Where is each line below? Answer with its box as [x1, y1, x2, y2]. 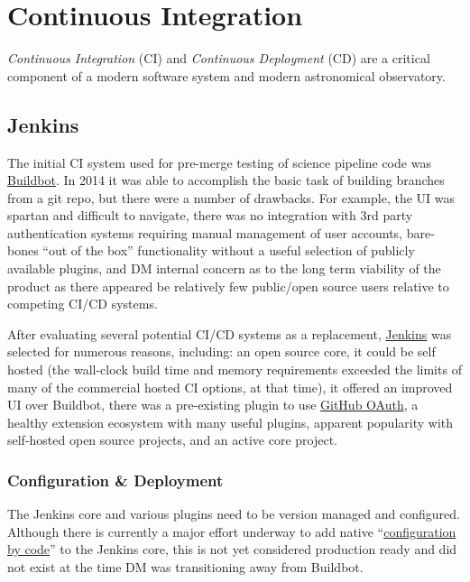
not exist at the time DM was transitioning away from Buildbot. [7, 558, 364, 577]
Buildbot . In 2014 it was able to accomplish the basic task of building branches [7, 171, 445, 189]
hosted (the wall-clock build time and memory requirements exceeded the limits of [7, 360, 462, 379]
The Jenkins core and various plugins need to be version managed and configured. [7, 504, 460, 523]
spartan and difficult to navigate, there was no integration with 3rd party [7, 206, 413, 225]
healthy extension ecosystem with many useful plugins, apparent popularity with [7, 412, 454, 431]
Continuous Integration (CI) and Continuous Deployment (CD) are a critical [7, 49, 430, 68]
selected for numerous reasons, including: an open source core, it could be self [7, 342, 436, 361]
